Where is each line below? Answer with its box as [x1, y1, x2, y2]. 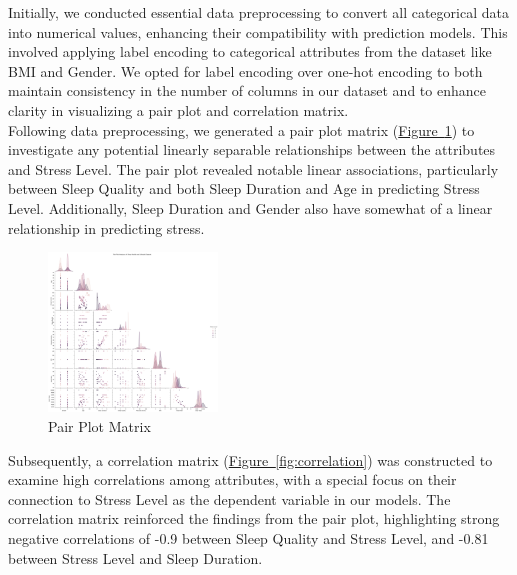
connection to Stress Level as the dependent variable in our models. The [8, 488, 451, 509]
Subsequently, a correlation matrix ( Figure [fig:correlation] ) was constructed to [8, 449, 493, 470]
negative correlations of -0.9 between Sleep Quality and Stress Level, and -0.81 [8, 528, 489, 548]
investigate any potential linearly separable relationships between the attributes [8, 139, 496, 160]
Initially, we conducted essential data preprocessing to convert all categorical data [8, 2, 509, 22]
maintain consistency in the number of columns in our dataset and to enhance [8, 80, 486, 101]
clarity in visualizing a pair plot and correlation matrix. [8, 99, 349, 120]
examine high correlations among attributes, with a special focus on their [8, 469, 457, 490]
